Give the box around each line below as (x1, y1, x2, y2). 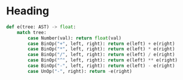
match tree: (17, 29, 47, 35)
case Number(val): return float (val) (28, 35, 121, 41)
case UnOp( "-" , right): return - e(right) (28, 68, 133, 74)
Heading (6, 4, 50, 18)
